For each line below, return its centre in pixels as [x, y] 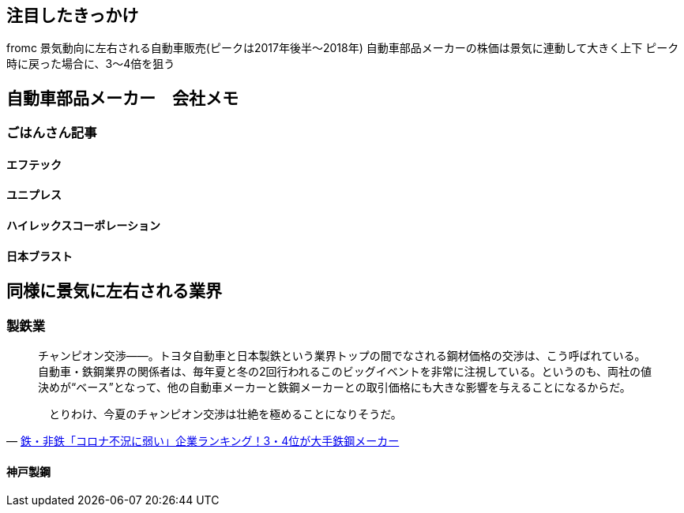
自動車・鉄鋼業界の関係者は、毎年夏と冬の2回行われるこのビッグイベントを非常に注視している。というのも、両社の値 [345, 372]
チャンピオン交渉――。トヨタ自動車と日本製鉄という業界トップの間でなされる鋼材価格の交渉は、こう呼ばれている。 [342, 356]
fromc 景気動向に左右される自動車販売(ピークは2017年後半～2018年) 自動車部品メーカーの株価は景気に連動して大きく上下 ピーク [343, 48]
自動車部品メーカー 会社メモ [122, 98]
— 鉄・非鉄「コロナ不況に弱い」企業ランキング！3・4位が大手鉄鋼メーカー [203, 441]
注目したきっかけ [73, 15]
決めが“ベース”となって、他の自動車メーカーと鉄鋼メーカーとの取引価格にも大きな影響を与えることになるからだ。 [334, 388]
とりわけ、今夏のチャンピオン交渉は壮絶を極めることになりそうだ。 [225, 414]
